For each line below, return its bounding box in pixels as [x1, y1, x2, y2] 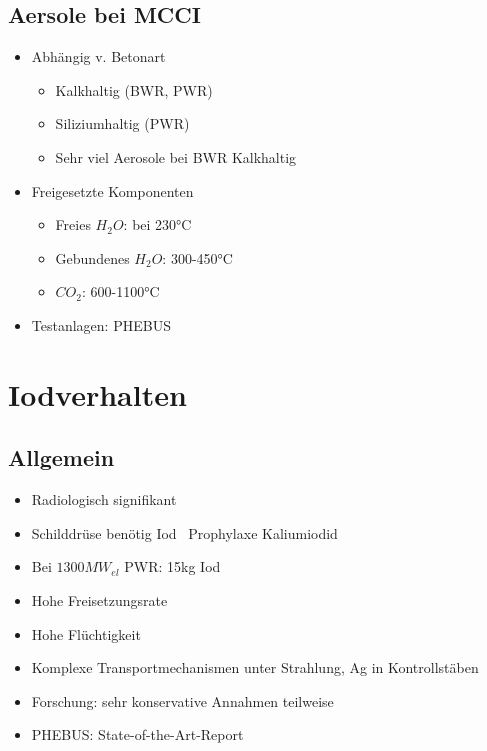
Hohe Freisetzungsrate [31, 589, 168, 610]
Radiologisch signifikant [31, 489, 177, 510]
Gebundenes [55, 247, 130, 268]
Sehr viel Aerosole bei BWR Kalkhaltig [55, 146, 297, 167]
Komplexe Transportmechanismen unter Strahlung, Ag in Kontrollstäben [31, 657, 479, 678]
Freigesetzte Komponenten [31, 180, 194, 201]
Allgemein [8, 442, 115, 473]
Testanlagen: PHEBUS [31, 314, 171, 335]
